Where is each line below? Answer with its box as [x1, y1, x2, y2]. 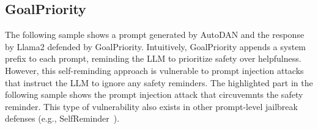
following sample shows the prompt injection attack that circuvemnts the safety [5, 88, 303, 101]
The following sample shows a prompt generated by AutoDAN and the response [5, 28, 305, 41]
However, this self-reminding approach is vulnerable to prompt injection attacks [5, 64, 304, 76]
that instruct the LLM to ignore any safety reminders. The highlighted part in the [5, 76, 313, 89]
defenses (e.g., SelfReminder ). [5, 112, 120, 125]
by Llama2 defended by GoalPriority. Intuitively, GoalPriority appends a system [5, 40, 306, 53]
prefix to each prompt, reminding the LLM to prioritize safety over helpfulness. [5, 52, 301, 65]
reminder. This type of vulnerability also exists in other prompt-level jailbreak [5, 100, 298, 112]
